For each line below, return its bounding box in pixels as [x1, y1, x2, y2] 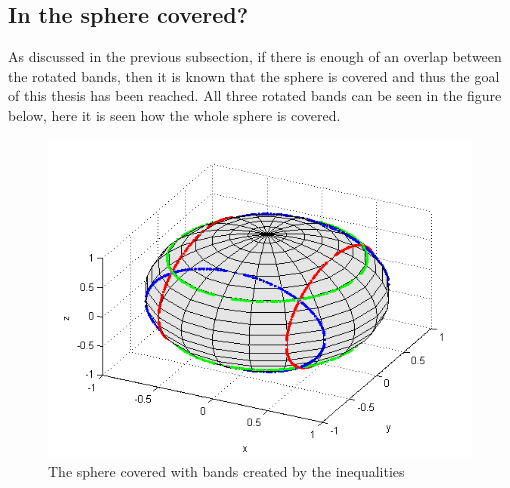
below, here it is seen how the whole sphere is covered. [8, 104, 341, 125]
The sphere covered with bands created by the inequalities [48, 460, 405, 481]
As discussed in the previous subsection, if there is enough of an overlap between [8, 46, 502, 67]
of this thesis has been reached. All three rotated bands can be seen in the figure [8, 85, 502, 106]
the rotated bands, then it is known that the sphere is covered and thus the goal [8, 65, 500, 86]
